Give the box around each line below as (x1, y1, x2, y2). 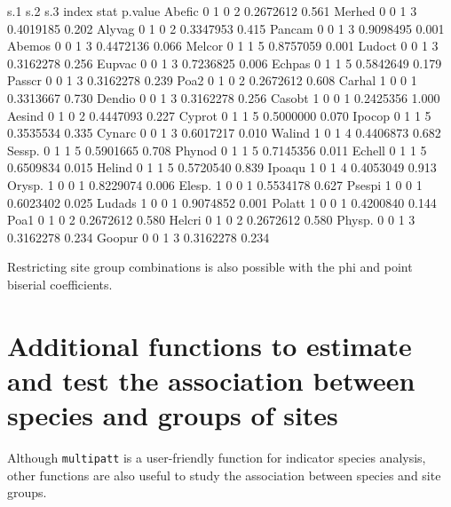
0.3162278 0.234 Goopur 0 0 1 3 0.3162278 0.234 (7, 227, 270, 246)
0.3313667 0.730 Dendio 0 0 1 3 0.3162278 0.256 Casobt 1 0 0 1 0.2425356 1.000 (7, 88, 440, 107)
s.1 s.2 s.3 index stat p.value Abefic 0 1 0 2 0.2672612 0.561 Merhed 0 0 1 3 (7, 2, 417, 20)
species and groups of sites (7, 397, 338, 433)
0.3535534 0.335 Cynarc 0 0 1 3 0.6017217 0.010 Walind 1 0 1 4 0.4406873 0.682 (7, 123, 441, 142)
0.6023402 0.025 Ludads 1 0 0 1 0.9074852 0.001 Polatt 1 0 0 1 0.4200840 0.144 (7, 193, 437, 211)
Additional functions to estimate (7, 327, 412, 363)
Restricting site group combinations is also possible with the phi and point (7, 257, 413, 276)
